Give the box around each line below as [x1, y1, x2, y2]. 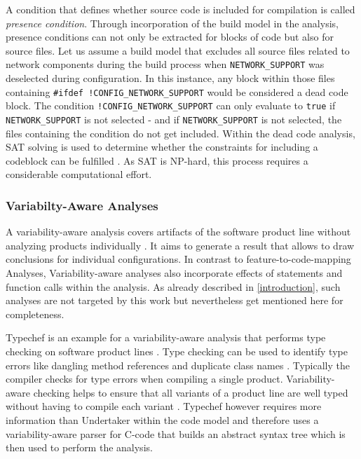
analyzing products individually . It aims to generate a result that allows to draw [6, 238, 355, 252]
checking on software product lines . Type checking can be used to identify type [6, 343, 348, 358]
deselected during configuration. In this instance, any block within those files [6, 71, 335, 85]
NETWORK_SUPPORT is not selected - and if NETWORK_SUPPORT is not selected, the [6, 111, 342, 126]
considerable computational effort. [6, 167, 152, 181]
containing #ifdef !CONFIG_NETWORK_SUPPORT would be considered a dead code [6, 84, 348, 99]
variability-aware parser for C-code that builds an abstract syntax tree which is [6, 426, 346, 441]
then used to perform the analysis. [6, 440, 153, 455]
